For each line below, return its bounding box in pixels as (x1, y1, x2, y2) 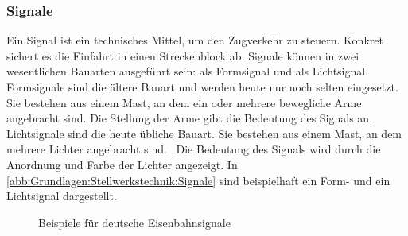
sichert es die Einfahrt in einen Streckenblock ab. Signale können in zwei (6, 47, 359, 64)
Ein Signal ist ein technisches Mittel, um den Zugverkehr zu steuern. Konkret (6, 32, 383, 48)
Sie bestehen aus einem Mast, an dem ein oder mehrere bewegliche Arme (6, 94, 362, 110)
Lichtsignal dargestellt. (6, 188, 117, 204)
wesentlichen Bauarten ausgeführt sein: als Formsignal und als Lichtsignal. (6, 63, 369, 79)
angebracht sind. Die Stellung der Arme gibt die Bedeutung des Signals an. (6, 110, 373, 126)
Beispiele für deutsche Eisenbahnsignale (38, 214, 231, 230)
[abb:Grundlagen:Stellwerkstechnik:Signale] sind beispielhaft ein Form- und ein (6, 172, 391, 188)
